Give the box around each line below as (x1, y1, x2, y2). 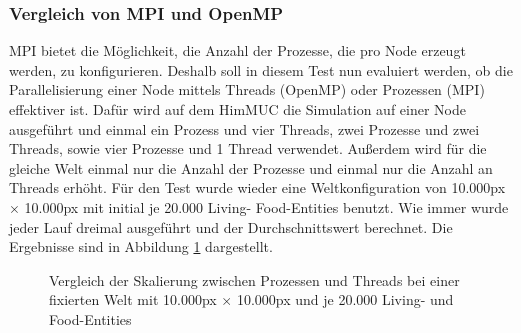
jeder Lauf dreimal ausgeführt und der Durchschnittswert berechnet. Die (9, 216, 453, 237)
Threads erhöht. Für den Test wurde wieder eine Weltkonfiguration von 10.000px (9, 177, 506, 198)
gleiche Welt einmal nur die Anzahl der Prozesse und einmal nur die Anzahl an (9, 157, 493, 178)
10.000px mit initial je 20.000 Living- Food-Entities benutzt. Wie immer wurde (24, 196, 509, 217)
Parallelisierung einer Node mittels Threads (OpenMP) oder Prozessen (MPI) (9, 79, 485, 100)
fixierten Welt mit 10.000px (49, 289, 217, 310)
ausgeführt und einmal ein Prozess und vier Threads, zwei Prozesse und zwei (9, 118, 480, 139)
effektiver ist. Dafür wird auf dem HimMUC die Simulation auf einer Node (9, 99, 467, 119)
